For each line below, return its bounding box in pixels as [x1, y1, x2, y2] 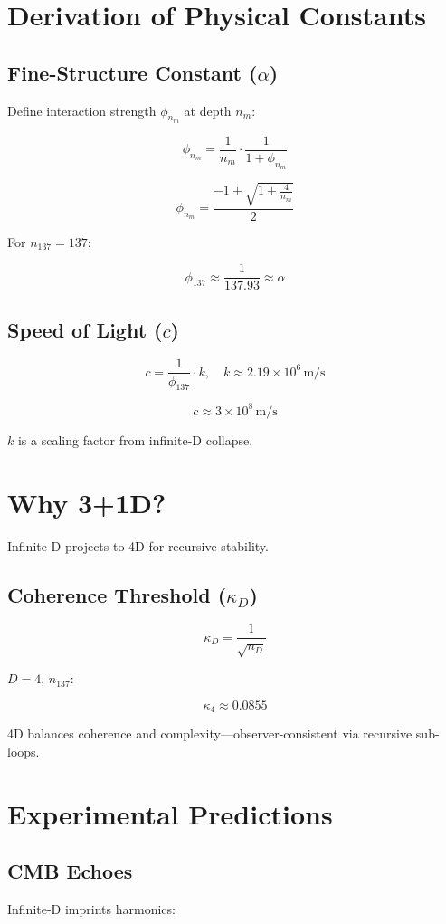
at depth [184, 100, 232, 119]
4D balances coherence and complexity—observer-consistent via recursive [7, 724, 413, 743]
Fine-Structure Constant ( [7, 58, 258, 86]
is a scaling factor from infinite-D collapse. [17, 430, 253, 449]
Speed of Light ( [7, 315, 163, 343]
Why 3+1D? [7, 483, 166, 520]
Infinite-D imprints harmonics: [7, 900, 176, 918]
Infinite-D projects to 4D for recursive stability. [7, 536, 269, 555]
